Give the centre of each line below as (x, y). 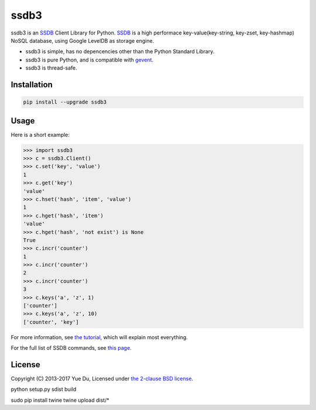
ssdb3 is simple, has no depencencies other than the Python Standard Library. (120, 51)
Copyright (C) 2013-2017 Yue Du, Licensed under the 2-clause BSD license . (102, 379)
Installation (32, 85)
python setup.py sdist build (44, 390)
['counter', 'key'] (51, 322)
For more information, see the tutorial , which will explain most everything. (99, 337)
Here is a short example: (40, 135)
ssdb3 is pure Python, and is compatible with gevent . (90, 60)
